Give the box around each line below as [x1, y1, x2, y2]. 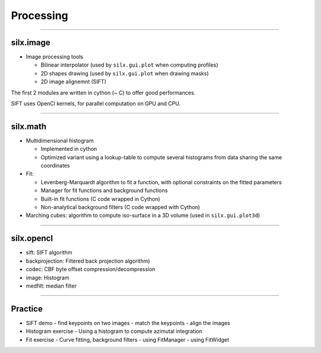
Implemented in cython [40, 146, 97, 153]
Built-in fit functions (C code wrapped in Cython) [40, 195, 160, 202]
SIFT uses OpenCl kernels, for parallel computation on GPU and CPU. [11, 100, 181, 107]
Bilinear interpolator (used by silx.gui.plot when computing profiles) [40, 61, 219, 68]
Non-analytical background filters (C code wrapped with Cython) [40, 204, 200, 211]
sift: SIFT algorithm [26, 249, 73, 256]
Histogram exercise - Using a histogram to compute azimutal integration [26, 327, 202, 335]
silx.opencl [11, 234, 53, 244]
